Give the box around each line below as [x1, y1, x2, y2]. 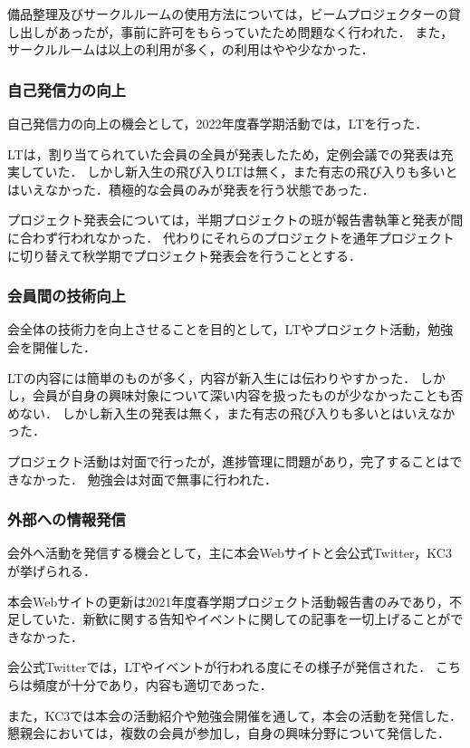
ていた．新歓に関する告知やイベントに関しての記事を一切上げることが [32, 609, 451, 628]
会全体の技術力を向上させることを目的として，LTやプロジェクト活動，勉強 [7, 320, 454, 339]
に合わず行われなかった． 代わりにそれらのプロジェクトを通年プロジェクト [7, 227, 455, 246]
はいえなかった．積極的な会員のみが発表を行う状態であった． [7, 179, 375, 198]
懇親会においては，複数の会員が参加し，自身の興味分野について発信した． [7, 724, 450, 743]
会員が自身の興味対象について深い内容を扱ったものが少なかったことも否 [32, 386, 464, 405]
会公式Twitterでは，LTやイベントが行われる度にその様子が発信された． [7, 657, 432, 676]
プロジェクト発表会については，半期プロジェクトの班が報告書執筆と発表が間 [7, 210, 464, 229]
